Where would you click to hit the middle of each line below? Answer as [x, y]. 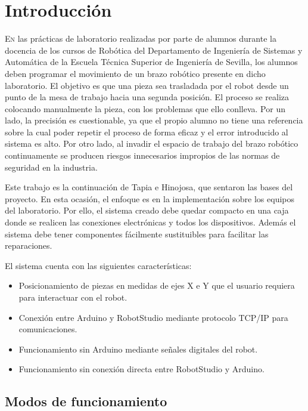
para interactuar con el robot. [73, 297]
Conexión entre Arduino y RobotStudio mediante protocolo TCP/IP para [153, 317]
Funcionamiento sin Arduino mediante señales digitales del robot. [138, 349]
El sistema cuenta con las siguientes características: [98, 265]
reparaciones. [29, 245]
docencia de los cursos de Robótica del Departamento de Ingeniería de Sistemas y [154, 50]
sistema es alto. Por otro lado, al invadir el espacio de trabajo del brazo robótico [152, 143]
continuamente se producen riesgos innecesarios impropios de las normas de [142, 155]
